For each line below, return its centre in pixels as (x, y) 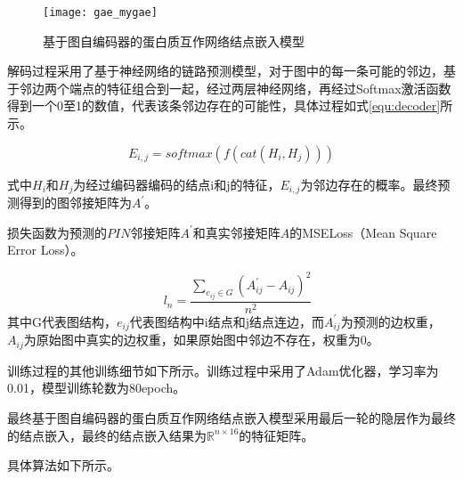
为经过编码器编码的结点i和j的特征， (177, 184)
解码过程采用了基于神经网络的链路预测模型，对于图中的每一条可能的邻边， (225, 71)
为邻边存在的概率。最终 (369, 184)
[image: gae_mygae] (100, 12)
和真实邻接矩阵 (236, 232)
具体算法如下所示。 (63, 465)
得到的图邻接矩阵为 (75, 203)
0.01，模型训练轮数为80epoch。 (97, 388)
